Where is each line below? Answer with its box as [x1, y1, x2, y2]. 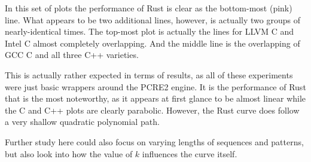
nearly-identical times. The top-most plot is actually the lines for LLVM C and [5, 25, 294, 38]
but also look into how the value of [5, 147, 133, 160]
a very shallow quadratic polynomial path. [5, 115, 160, 128]
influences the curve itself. [142, 147, 237, 160]
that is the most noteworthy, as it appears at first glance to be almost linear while [5, 92, 306, 105]
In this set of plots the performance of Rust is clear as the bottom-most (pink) [5, 2, 292, 14]
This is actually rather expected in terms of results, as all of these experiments [5, 68, 293, 81]
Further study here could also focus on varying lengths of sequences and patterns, [5, 135, 304, 148]
